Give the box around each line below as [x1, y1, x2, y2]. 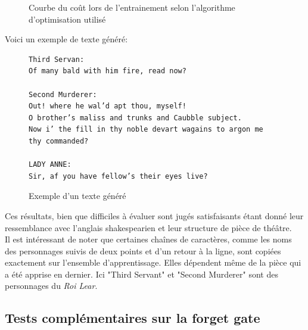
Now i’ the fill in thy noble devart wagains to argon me [29, 125, 263, 134]
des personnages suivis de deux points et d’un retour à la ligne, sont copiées [5, 244, 281, 257]
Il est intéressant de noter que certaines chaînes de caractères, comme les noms [5, 233, 292, 245]
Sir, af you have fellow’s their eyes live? [29, 172, 208, 180]
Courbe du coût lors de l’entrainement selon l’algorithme [29, 1, 235, 13]
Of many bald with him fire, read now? [29, 67, 186, 76]
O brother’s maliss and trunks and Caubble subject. [29, 113, 242, 122]
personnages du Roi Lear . [5, 279, 98, 292]
